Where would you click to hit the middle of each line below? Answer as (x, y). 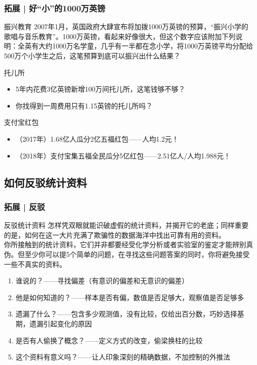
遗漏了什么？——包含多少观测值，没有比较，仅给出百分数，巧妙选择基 (130, 314)
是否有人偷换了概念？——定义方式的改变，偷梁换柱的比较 (109, 340)
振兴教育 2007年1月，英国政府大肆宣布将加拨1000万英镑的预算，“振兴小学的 (126, 26)
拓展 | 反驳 (25, 206)
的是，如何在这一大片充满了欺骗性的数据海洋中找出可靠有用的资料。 (115, 235)
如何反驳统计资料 (45, 182)
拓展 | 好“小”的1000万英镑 (55, 8)
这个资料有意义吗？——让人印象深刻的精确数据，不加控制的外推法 (123, 357)
